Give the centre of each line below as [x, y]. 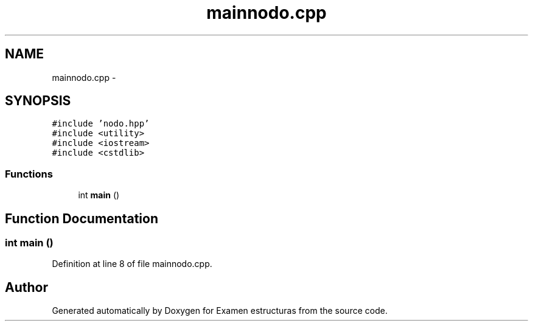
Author [26, 287]
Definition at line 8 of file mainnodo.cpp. [132, 264]
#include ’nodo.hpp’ [101, 124]
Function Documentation [82, 218]
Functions [29, 174]
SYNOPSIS [38, 101]
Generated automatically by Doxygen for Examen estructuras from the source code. [220, 311]
